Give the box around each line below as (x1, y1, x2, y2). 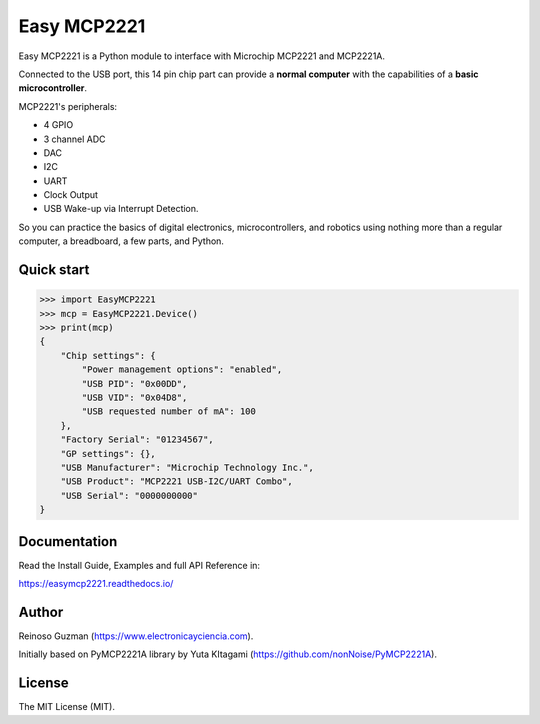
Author (18, 603, 64, 620)
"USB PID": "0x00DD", (81, 378, 188, 389)
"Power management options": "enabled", (81, 364, 283, 375)
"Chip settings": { (60, 350, 157, 361)
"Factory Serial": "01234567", (60, 434, 214, 445)
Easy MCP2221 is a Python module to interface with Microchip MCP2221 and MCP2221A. (18, 50, 385, 62)
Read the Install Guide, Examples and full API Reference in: (18, 559, 260, 571)
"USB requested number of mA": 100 (81, 406, 257, 417)
